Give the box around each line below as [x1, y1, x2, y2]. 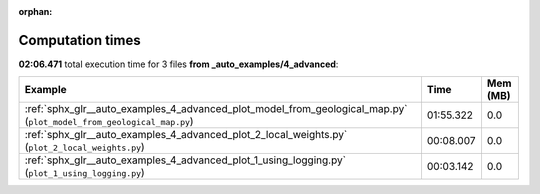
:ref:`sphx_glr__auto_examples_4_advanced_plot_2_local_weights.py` [24, 128, 348, 142]
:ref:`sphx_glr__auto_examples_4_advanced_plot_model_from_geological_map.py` [24, 102, 408, 116]
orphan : [18, 6, 53, 17]
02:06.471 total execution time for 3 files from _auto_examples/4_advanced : [18, 58, 339, 70]
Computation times [18, 31, 141, 49]
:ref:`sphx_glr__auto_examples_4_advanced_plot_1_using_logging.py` [24, 153, 347, 167]
